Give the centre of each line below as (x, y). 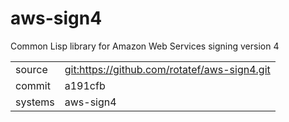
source (31, 69)
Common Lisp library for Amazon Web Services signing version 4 (145, 46)
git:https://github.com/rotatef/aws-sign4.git (167, 69)
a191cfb (85, 85)
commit (33, 85)
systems (35, 102)
